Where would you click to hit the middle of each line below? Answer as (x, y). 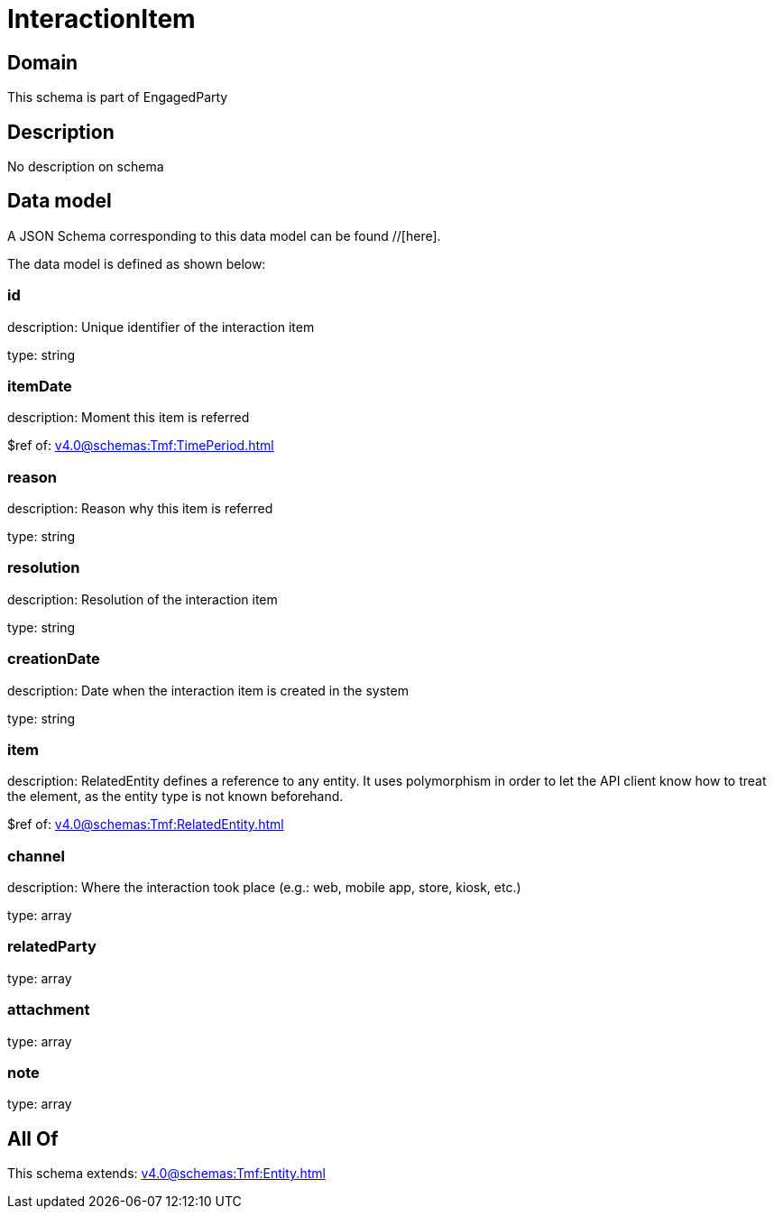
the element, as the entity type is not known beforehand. (175, 797)
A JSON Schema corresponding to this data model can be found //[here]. (224, 235)
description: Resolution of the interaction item (143, 599)
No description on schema (86, 167)
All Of (33, 1138)
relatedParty (52, 947)
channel (36, 856)
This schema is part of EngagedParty (118, 97)
